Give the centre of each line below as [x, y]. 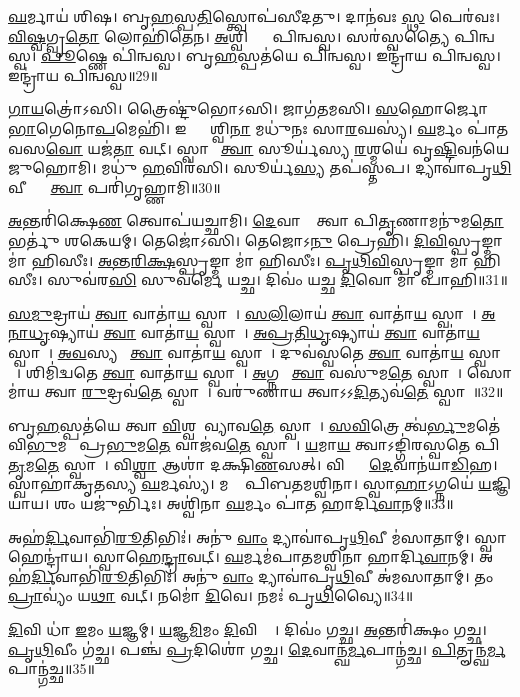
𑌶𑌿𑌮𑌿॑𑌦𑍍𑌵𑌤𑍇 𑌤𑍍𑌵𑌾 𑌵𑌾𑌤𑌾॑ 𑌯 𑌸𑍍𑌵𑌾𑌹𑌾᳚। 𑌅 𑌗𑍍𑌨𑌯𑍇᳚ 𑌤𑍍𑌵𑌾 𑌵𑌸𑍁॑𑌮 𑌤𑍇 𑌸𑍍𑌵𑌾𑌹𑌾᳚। [244, 371]
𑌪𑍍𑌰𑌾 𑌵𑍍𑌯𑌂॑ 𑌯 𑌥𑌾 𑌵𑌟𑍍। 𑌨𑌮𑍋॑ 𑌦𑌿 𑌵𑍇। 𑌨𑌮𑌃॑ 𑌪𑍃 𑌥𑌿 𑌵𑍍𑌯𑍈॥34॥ [211, 595]
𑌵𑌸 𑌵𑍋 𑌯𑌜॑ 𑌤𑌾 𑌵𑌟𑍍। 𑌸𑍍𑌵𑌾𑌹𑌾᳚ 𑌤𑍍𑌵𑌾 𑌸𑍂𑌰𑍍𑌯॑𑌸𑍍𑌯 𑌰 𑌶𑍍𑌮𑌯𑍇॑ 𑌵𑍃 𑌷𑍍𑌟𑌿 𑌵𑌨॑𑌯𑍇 [259, 147]
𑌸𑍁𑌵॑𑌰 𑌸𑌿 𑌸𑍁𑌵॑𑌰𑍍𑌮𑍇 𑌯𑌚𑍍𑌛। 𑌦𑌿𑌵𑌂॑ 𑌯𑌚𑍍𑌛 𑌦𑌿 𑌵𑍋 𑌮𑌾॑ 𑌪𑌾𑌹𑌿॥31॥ [277, 279]
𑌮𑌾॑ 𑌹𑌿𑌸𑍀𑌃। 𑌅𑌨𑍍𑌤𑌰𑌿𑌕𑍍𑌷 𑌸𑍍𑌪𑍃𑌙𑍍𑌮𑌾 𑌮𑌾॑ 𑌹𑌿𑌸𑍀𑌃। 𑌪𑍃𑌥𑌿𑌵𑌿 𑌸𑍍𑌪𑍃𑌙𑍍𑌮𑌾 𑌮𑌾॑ [238, 259]
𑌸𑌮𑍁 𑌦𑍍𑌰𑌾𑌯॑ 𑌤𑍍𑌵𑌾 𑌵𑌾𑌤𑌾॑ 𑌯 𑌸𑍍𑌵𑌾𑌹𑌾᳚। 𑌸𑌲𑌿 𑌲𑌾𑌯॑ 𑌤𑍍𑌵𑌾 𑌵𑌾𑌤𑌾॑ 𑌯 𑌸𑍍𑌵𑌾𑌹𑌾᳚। [242, 312]
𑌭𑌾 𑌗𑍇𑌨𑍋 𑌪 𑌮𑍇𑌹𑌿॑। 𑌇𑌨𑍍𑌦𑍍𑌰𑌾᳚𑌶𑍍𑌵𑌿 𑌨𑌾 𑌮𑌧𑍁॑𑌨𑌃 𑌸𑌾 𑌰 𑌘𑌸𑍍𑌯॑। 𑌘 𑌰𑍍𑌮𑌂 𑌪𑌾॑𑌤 [258, 127]
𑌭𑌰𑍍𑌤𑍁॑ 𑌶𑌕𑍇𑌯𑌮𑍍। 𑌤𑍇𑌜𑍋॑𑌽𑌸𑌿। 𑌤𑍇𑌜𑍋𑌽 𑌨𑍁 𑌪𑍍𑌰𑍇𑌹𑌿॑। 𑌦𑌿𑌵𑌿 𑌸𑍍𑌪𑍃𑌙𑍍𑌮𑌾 [255, 239]
